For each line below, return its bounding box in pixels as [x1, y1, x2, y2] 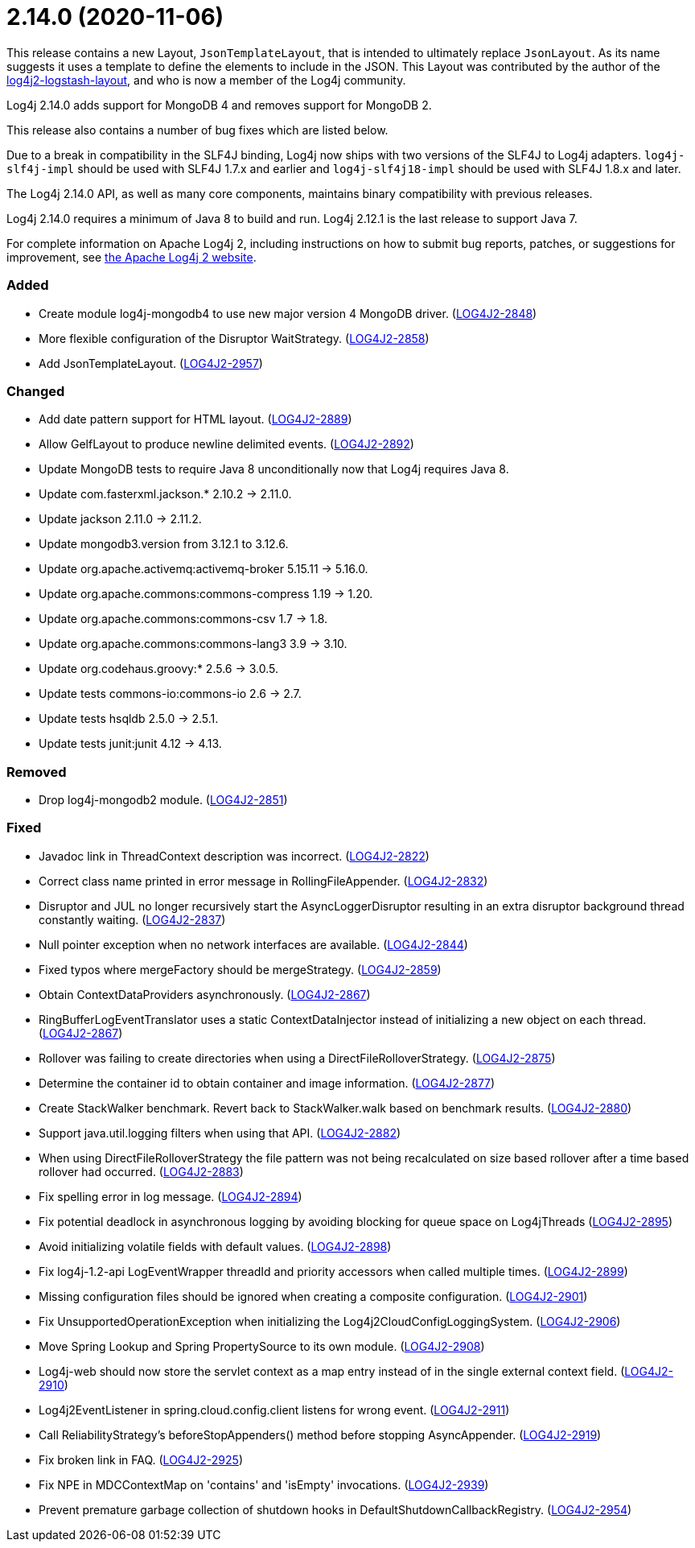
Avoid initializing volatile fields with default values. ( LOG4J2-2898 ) [39, 1239, 392, 1253]
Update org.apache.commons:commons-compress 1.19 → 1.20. [39, 587, 373, 601]
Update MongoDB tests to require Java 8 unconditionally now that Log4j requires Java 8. [39, 462, 509, 477]
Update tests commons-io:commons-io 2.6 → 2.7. [39, 687, 302, 701]
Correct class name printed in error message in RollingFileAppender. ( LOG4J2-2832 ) [39, 873, 488, 888]
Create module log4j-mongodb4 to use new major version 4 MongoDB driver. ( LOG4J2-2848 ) [39, 306, 537, 320]
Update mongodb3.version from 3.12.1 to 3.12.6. [39, 537, 289, 551]
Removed [6, 763, 67, 780]
